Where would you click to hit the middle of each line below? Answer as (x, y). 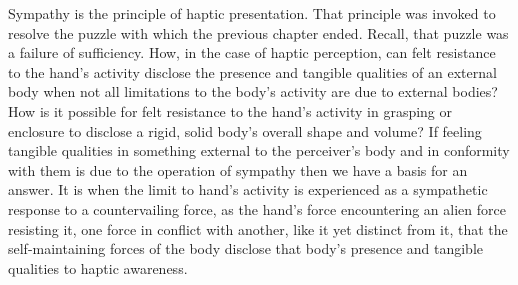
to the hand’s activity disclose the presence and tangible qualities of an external (252, 71)
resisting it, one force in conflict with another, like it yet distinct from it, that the (258, 228)
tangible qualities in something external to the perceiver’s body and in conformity (259, 150)
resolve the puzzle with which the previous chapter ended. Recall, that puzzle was (258, 32)
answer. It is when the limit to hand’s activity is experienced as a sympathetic (248, 189)
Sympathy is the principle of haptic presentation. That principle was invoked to (252, 13)
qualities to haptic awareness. (98, 267)
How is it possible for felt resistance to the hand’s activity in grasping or (230, 110)
